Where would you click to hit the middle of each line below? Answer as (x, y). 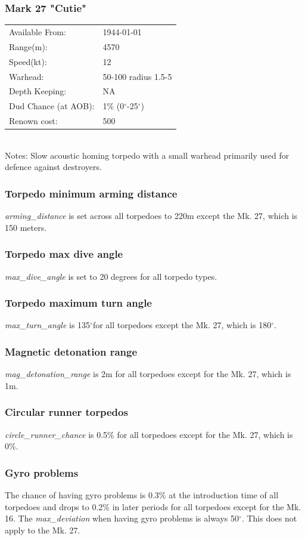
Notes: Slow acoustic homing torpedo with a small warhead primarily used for (147, 155)
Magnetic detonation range (71, 351)
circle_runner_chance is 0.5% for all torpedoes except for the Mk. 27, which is (149, 434)
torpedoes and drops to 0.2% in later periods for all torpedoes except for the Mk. (153, 506)
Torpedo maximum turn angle (78, 303)
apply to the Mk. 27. (43, 530)
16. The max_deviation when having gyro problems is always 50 (122, 518)
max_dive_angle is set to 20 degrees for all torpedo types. (111, 276)
